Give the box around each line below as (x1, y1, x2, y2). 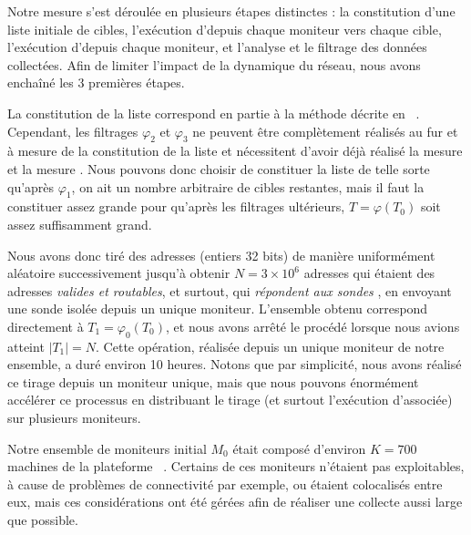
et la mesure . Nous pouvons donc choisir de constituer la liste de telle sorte (7, 159, 430, 178)
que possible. (7, 510, 78, 530)
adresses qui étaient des (303, 263, 435, 283)
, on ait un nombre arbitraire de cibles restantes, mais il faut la (71, 177, 425, 196)
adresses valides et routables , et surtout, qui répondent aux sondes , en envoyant (7, 281, 452, 300)
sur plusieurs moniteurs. (7, 408, 141, 427)
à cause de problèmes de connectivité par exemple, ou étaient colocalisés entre (7, 474, 443, 493)
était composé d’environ (232, 438, 366, 458)
